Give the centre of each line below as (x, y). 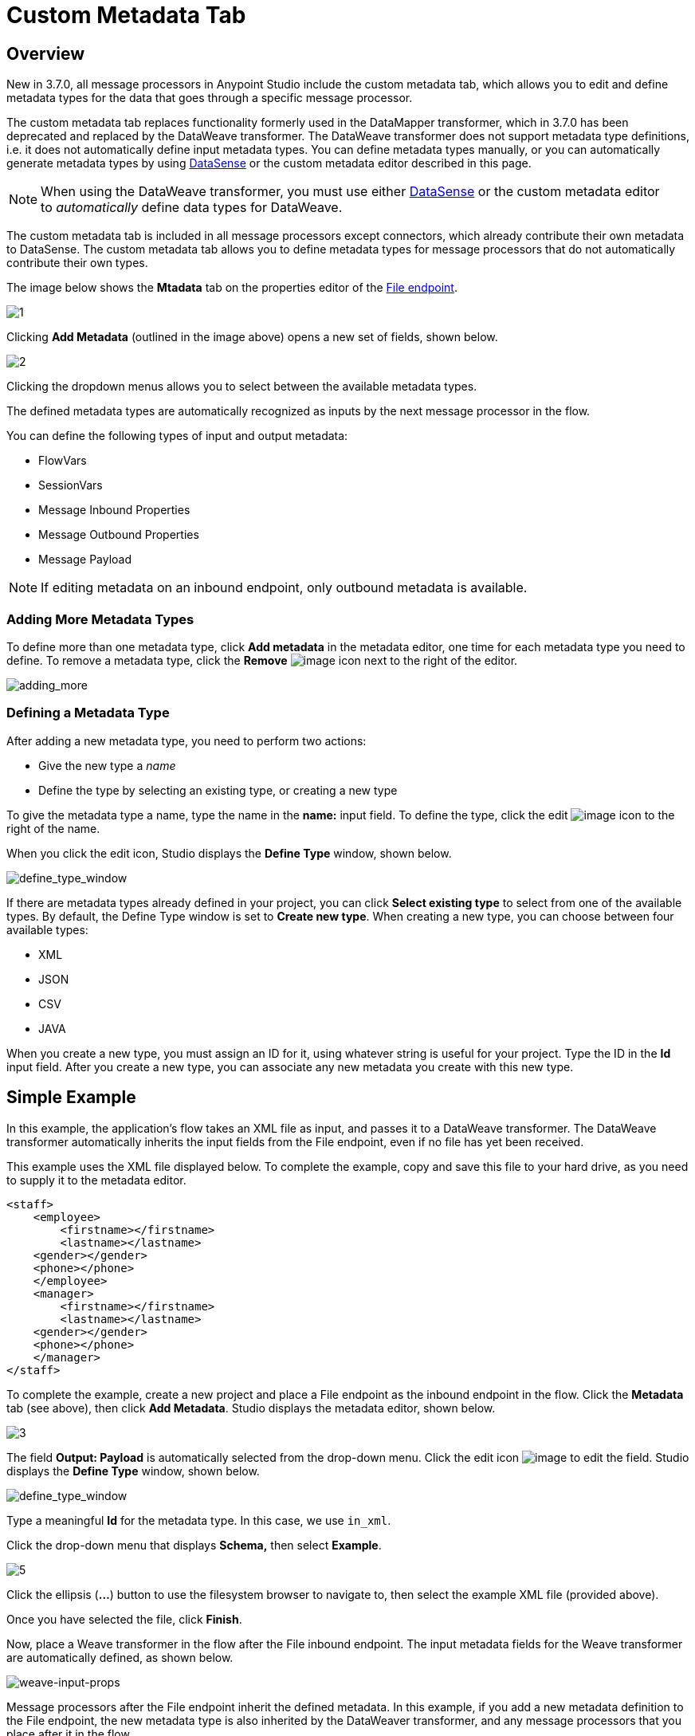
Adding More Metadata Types (100, 619)
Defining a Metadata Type (88, 713)
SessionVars (71, 485)
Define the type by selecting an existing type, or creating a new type (218, 790)
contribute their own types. (77, 263)
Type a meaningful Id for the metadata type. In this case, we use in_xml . (199, 1520)
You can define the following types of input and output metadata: (177, 436)
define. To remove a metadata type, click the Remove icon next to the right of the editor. (262, 660)
